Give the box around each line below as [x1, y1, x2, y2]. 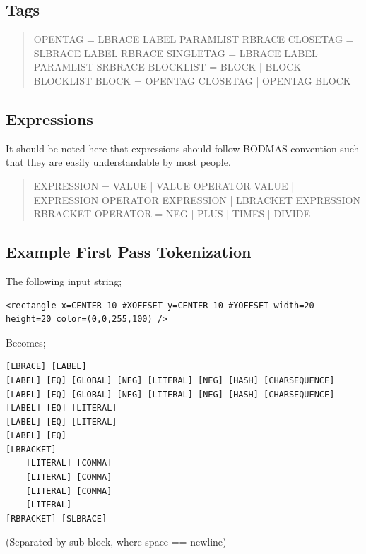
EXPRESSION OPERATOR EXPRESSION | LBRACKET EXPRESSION [33, 192, 360, 207]
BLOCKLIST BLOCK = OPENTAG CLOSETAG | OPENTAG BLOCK [33, 73, 351, 88]
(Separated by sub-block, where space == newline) [6, 534, 227, 549]
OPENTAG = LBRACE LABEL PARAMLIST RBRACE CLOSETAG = [33, 32, 354, 47]
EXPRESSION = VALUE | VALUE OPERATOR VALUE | [33, 178, 295, 193]
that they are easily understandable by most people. [6, 155, 231, 169]
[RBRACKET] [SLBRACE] [6, 513, 107, 524]
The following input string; [6, 273, 122, 288]
